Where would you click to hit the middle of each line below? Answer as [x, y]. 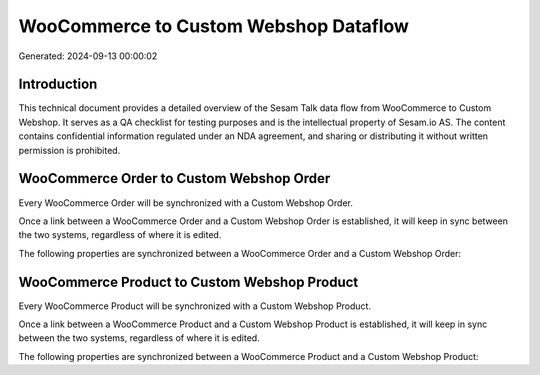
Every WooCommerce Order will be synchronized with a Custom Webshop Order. [186, 202]
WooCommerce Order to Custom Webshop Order [174, 178]
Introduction [58, 84]
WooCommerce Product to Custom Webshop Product [188, 281]
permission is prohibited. [69, 150]
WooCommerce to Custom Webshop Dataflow [214, 26]
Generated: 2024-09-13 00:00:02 [88, 56]
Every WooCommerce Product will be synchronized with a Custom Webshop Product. [195, 306]
